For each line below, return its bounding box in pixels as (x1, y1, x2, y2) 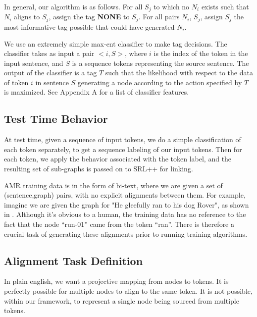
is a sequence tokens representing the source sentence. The (72, 57, 249, 68)
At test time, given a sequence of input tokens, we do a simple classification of (4, 134, 241, 145)
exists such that (201, 1, 249, 11)
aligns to (14, 11, 40, 22)
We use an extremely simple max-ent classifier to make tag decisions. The (4, 38, 227, 49)
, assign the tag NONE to (49, 11, 130, 22)
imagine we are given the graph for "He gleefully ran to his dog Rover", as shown (4, 199, 249, 210)
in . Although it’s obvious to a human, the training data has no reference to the (4, 209, 246, 219)
